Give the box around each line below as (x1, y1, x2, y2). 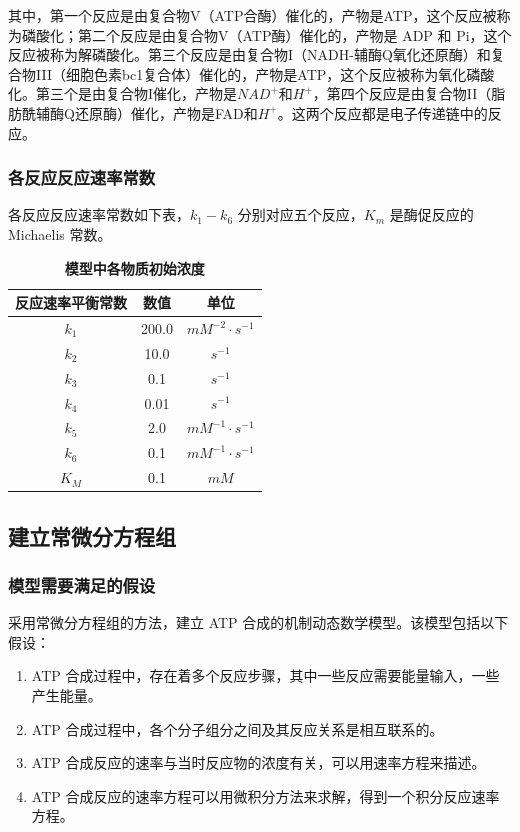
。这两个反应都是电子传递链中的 (277, 102, 488, 123)
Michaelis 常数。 (8, 223, 112, 244)
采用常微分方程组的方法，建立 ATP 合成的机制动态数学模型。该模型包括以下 (8, 612, 509, 633)
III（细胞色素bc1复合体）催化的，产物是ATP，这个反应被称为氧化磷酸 (35, 63, 495, 84)
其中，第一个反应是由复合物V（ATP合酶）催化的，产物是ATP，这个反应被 (8, 5, 497, 25)
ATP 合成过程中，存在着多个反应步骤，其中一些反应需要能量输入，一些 (31, 665, 500, 686)
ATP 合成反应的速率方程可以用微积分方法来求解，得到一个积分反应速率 (31, 785, 500, 806)
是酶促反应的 (389, 204, 474, 225)
